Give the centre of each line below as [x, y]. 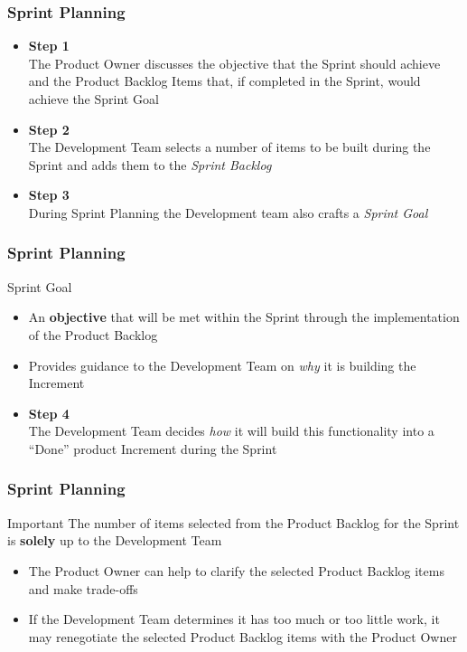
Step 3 [49, 195]
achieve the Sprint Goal [93, 99]
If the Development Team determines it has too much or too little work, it [234, 619]
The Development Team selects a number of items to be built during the [229, 147]
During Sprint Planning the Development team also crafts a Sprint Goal [228, 212]
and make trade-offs [83, 588]
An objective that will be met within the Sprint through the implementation [244, 317]
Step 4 [49, 413]
